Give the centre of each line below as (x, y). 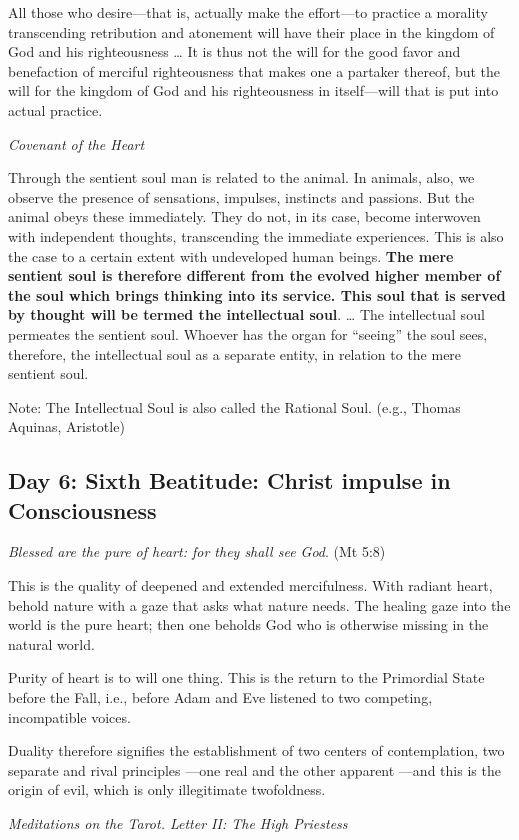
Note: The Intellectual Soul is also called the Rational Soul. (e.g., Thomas (234, 406)
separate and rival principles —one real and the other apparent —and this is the (254, 769)
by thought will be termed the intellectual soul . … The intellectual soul (246, 314)
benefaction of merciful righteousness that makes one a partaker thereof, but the (254, 70)
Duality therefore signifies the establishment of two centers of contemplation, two (256, 750)
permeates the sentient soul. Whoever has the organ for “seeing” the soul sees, (248, 333)
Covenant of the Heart (76, 143)
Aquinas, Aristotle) (66, 426)
